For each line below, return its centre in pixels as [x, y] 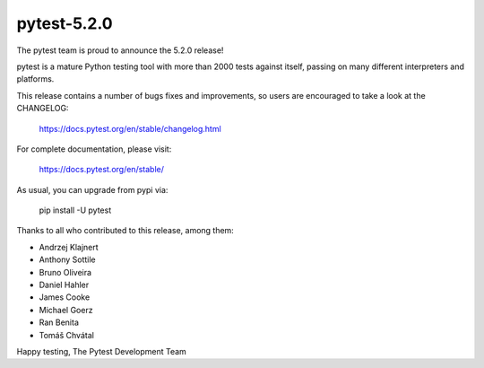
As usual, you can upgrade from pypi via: [92, 189]
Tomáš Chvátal [66, 335]
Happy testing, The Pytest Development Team [102, 351]
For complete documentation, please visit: [94, 149]
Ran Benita [59, 322]
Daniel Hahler [64, 285]
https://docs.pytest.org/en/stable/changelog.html [130, 128]
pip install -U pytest [75, 210]
